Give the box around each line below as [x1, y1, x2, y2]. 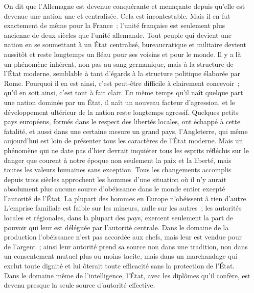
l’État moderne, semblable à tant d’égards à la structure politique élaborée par [4, 68, 240, 79]
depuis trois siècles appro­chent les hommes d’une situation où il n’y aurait [4, 174, 227, 184]
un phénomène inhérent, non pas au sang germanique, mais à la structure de [4, 58, 233, 69]
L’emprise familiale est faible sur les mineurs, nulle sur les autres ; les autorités [4, 203, 242, 213]
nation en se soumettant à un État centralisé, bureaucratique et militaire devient [4, 39, 246, 50]
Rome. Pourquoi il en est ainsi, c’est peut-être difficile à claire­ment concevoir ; [4, 78, 240, 88]
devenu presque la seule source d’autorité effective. [4, 280, 155, 290]
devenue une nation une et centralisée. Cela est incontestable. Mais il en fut [4, 10, 231, 21]
